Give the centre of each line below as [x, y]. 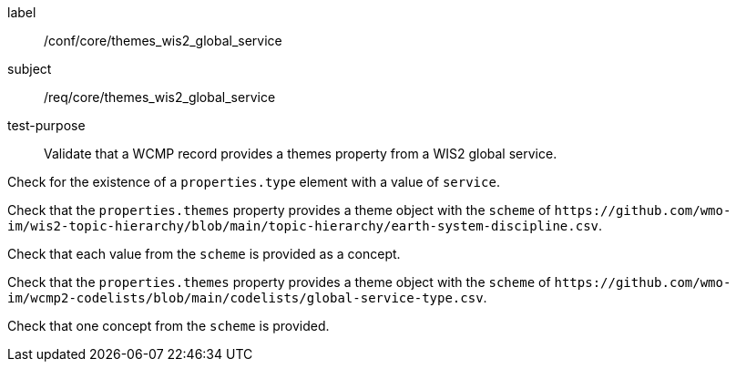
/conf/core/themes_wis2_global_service [163, 41]
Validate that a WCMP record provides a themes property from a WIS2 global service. [301, 154]
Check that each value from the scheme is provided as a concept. [204, 254]
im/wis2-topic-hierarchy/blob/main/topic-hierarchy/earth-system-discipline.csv [303, 226]
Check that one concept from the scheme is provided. [169, 326]
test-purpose [46, 125]
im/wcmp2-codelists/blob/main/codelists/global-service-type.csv [245, 298]
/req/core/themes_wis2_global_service [160, 97]
